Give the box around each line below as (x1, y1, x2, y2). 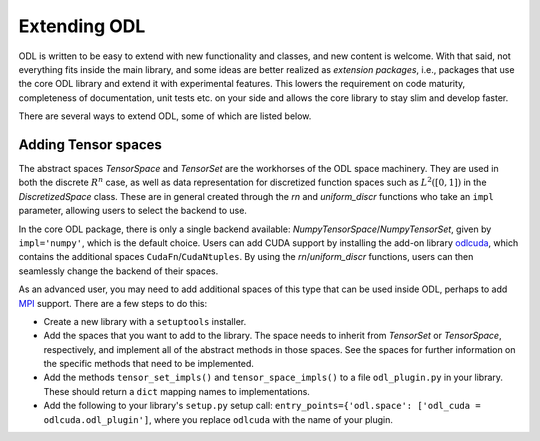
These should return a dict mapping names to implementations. (43, 385, 310, 397)
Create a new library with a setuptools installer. (43, 315, 247, 327)
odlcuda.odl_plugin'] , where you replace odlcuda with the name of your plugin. (43, 413, 394, 425)
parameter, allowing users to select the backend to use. (18, 205, 247, 217)
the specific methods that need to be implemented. (43, 358, 255, 370)
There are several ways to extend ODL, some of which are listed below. (18, 110, 312, 122)
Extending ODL (18, 15, 146, 37)
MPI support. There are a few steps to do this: (18, 297, 208, 309)
